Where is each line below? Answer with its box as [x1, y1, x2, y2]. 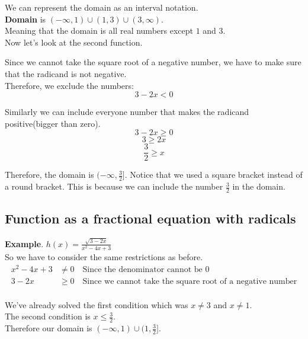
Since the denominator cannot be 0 [82, 265, 210, 274]
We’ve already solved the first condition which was [5, 298, 188, 311]
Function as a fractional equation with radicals [5, 209, 296, 228]
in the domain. [232, 180, 285, 193]
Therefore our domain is [5, 322, 92, 334]
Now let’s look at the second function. [5, 36, 143, 48]
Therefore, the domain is [5, 168, 94, 181]
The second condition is [5, 310, 91, 322]
